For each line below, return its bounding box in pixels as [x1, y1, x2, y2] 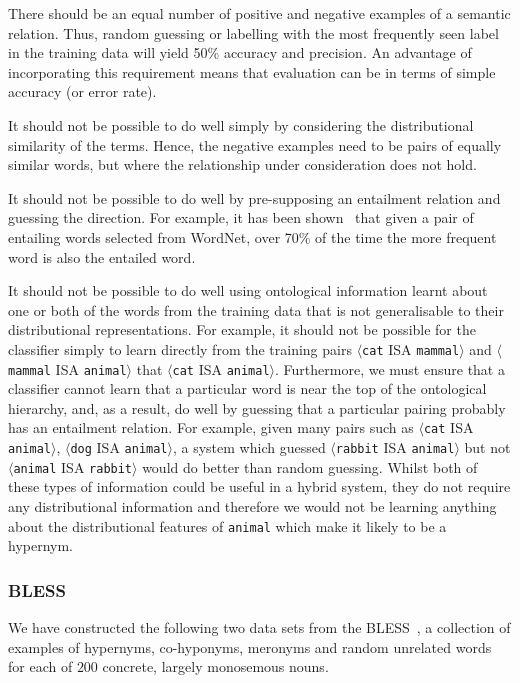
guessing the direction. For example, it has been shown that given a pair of [8, 207, 474, 228]
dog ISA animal [70, 437, 168, 458]
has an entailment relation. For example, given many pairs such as [8, 417, 414, 438]
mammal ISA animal [8, 358, 127, 379]
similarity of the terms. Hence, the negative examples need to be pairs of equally [8, 134, 502, 155]
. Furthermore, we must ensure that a [275, 358, 505, 379]
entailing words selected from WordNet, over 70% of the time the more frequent [8, 226, 497, 247]
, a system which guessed [172, 437, 326, 458]
